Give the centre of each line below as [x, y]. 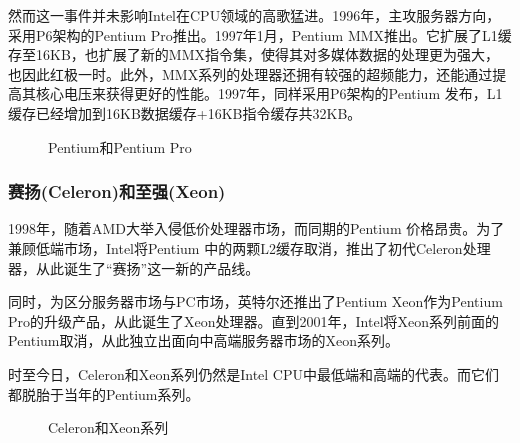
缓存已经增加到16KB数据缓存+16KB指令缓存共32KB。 [185, 112]
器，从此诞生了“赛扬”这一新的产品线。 [134, 267]
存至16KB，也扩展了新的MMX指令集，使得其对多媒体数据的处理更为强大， [253, 54]
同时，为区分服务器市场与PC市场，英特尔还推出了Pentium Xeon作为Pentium [255, 301]
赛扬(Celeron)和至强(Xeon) [117, 191]
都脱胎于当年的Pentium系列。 [104, 393]
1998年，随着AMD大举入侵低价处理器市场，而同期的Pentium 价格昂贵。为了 [256, 228]
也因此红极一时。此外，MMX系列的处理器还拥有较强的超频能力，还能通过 [250, 73]
